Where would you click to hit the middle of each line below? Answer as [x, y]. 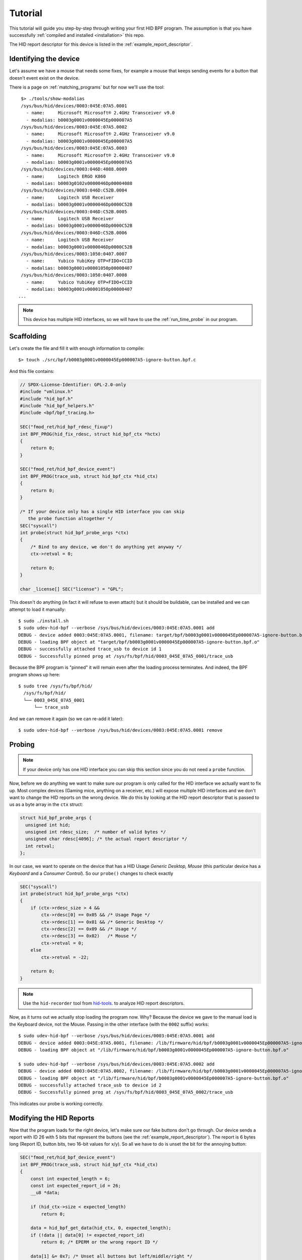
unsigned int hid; [48, 825]
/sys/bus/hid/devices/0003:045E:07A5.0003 [74, 148]
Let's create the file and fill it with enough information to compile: [77, 348]
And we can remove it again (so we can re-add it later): [66, 719]
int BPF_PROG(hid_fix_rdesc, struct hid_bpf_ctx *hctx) [90, 434]
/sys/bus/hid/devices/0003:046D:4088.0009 [74, 169]
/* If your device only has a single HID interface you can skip [102, 511]
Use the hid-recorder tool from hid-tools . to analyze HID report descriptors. [104, 1003]
